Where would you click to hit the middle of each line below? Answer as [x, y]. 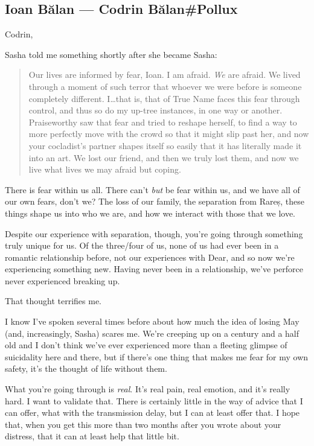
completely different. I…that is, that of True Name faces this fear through [164, 98]
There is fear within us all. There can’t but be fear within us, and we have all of [152, 189]
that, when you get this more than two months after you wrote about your [143, 424]
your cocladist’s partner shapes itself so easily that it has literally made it [165, 145]
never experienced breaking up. [62, 280]
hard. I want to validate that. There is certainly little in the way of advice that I [154, 400]
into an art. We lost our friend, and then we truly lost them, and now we [164, 157]
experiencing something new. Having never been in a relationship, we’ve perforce [154, 269]
